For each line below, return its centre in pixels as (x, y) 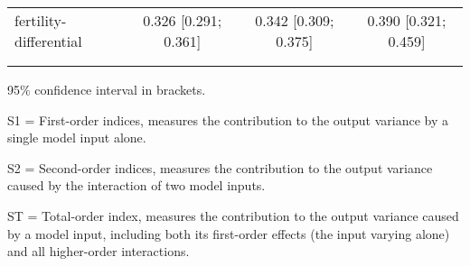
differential (48, 41)
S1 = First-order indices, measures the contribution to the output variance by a (228, 119)
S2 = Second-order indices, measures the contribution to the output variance (220, 167)
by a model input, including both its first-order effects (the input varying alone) (229, 233)
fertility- (41, 20)
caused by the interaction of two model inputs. (136, 185)
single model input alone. (77, 138)
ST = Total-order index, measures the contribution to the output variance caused (233, 215)
